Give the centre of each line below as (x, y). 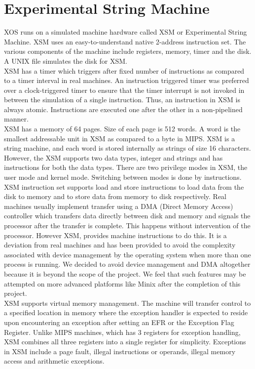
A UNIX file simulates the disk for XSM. (66, 61)
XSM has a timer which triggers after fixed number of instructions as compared (124, 70)
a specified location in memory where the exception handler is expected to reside (126, 312)
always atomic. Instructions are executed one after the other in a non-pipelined (123, 109)
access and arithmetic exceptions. (54, 361)
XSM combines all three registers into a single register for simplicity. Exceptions (125, 342)
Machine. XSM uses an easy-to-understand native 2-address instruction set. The (125, 41)
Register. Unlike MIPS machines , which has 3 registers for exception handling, (122, 332)
